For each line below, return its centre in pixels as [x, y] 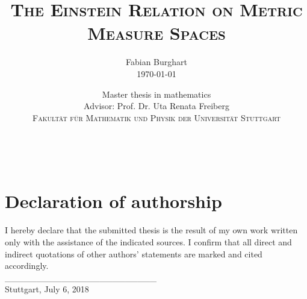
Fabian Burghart [156, 62]
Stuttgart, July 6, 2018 [47, 289]
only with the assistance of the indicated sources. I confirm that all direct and [148, 242]
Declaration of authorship [113, 201]
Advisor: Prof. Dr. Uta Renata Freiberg [157, 106]
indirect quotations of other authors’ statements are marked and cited [134, 253]
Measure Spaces [157, 33]
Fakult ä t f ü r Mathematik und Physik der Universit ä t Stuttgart [157, 117]
